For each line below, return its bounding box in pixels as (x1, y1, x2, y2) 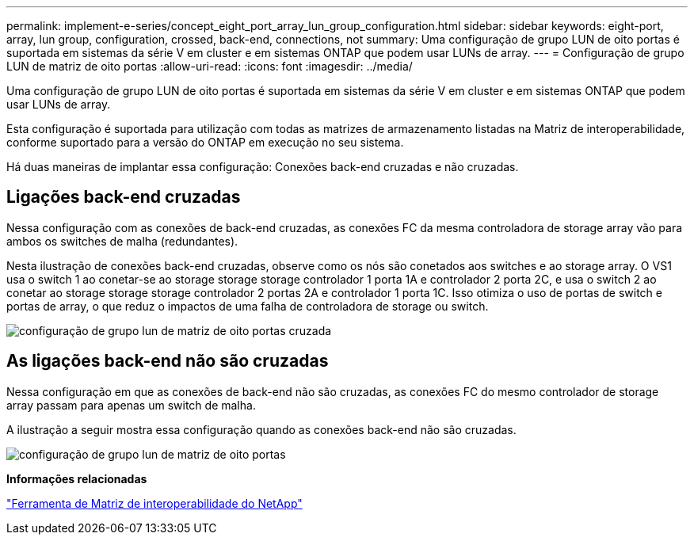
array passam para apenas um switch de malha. (6, 398, 256, 412)
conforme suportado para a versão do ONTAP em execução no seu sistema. (6, 135, 404, 149)
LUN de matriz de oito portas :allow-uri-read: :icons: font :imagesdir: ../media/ (6, 59, 413, 73)
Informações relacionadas (6, 471, 147, 486)
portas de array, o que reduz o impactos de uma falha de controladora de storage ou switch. (6, 299, 489, 313)
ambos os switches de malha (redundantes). (6, 234, 238, 248)
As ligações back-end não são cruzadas (6, 351, 329, 371)
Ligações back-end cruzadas (6, 187, 241, 208)
